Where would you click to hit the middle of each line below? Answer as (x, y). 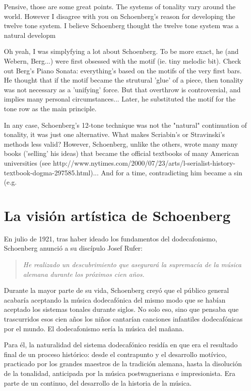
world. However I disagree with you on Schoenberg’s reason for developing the (120, 16)
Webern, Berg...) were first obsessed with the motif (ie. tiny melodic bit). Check (123, 60)
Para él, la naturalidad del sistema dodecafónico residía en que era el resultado (121, 345)
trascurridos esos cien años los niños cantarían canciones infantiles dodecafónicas (123, 318)
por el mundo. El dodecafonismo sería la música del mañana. (94, 328)
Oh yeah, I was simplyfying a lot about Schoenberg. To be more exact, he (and (121, 51)
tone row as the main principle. (50, 108)
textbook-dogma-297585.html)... (51, 172)
